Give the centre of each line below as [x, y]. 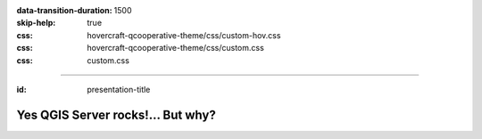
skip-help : [36, 23]
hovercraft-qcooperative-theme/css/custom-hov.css [184, 35]
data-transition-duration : [64, 10]
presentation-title [119, 89]
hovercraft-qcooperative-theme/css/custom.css [176, 48]
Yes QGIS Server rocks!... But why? [116, 114]
